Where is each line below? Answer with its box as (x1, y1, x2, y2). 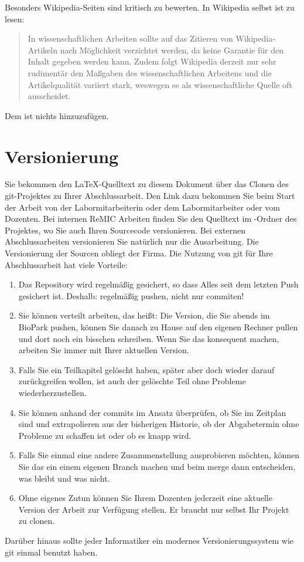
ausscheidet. (28, 90, 71, 102)
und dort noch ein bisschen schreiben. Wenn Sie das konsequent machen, (18, 332, 279, 344)
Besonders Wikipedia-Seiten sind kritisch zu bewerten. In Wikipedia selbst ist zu (5, 1, 295, 13)
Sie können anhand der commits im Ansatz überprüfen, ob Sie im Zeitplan (18, 406, 286, 418)
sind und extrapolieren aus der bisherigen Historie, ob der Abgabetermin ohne (18, 418, 299, 430)
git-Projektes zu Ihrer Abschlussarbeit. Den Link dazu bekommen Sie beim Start (5, 189, 295, 202)
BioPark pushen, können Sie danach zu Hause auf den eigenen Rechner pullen (18, 321, 298, 333)
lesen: (5, 12, 25, 25)
